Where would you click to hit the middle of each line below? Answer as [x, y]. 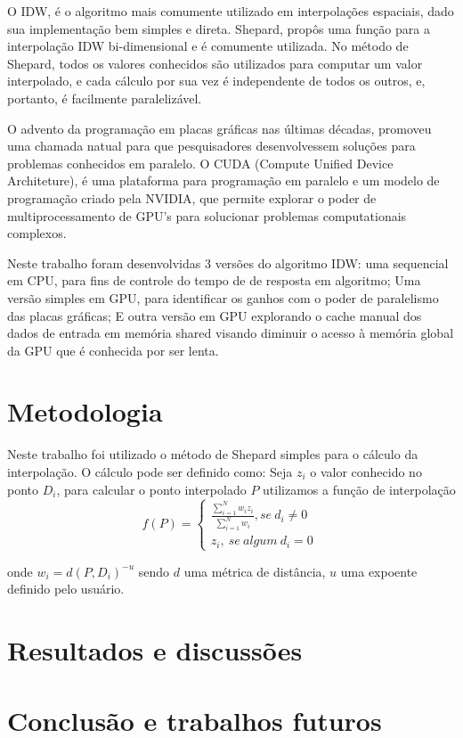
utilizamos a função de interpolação [359, 489]
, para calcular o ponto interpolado [151, 489]
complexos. [37, 233]
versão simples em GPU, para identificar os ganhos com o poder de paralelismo [223, 297]
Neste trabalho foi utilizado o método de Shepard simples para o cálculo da [213, 454]
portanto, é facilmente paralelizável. [105, 98]
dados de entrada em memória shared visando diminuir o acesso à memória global [231, 333]
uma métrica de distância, [255, 571]
